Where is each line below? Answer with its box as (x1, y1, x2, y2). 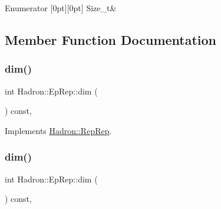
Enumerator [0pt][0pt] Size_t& (5, 2, 117, 14)
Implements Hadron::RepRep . (5, 124, 112, 136)
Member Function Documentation (5, 30, 217, 48)
